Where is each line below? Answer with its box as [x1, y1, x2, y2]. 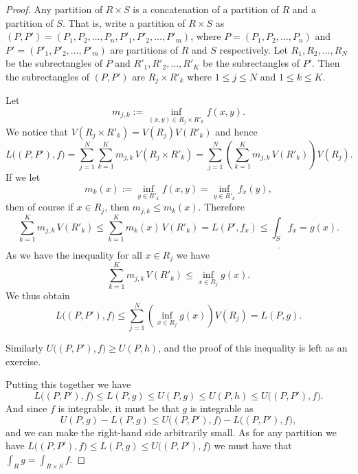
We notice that [5, 124, 68, 138]
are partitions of [110, 42, 178, 56]
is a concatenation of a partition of [133, 2, 279, 16]
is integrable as [190, 400, 254, 415]
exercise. [5, 354, 41, 368]
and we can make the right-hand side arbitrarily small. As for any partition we [5, 424, 337, 439]
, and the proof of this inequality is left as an [158, 341, 348, 355]
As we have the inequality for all [5, 247, 142, 261]
